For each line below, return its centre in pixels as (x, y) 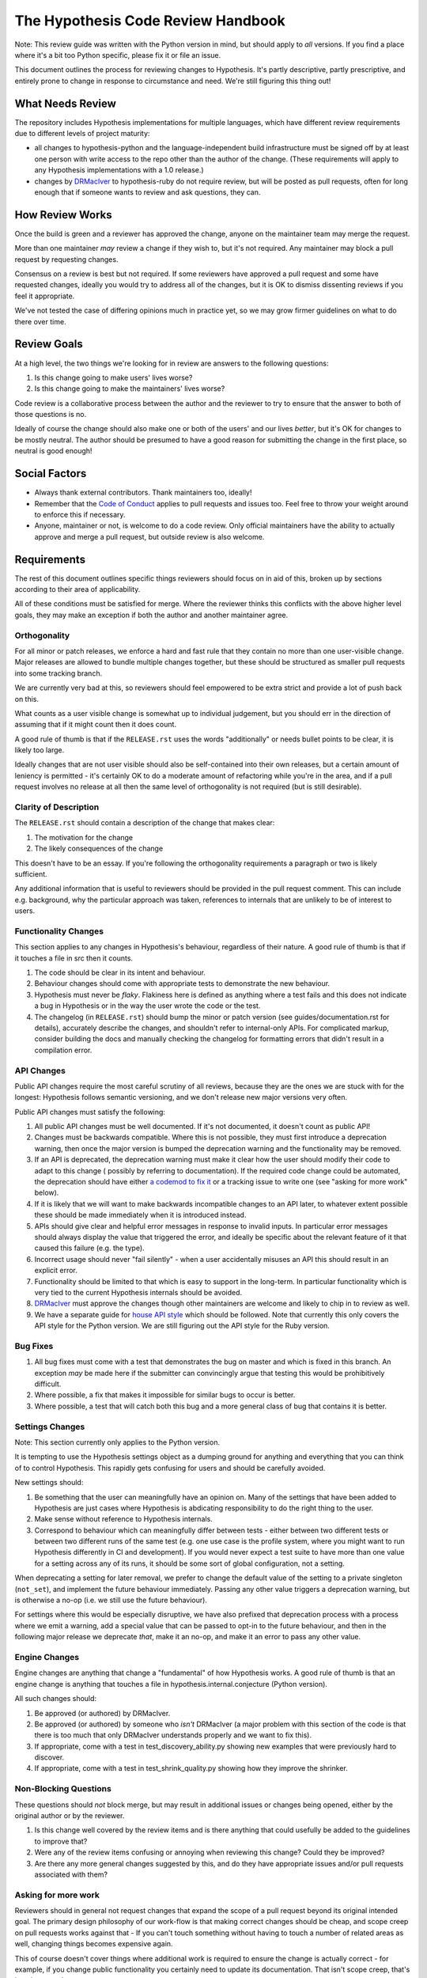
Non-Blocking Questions (63, 1789)
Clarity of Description (57, 807)
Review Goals (49, 344)
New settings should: (49, 1483)
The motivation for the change (84, 837)
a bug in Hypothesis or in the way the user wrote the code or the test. (147, 1006)
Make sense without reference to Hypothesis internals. (123, 1519)
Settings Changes (50, 1427)
